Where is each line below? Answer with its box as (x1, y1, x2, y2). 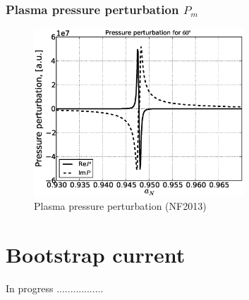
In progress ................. (6, 280, 104, 295)
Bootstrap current (6, 239, 186, 268)
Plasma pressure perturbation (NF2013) (34, 199, 207, 213)
